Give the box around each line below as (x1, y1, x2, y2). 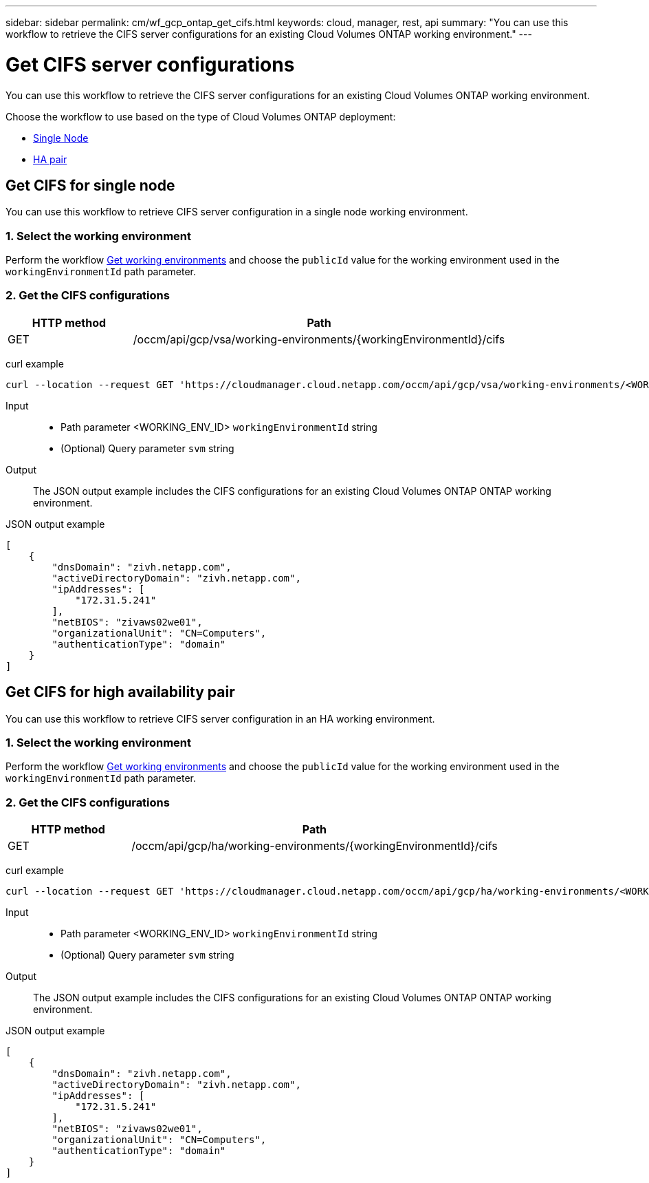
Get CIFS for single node (5, 176, 175, 194)
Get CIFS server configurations (5, 52, 295, 76)
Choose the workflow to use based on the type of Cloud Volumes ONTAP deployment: (5, 110, 396, 122)
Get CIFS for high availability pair (5, 683, 235, 701)
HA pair (33, 153, 67, 165)
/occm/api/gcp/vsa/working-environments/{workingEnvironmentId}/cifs (133, 332, 505, 346)
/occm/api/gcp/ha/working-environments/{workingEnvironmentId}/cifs (131, 839, 498, 853)
